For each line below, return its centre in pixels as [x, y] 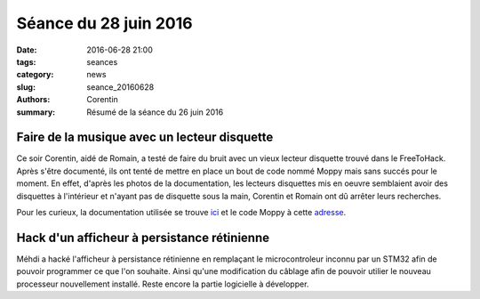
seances [102, 61]
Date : [27, 50]
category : [35, 75]
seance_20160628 [120, 87]
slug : [26, 87]
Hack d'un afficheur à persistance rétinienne [143, 237]
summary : [36, 112]
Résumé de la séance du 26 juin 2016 [155, 112]
